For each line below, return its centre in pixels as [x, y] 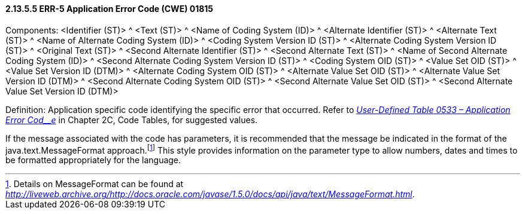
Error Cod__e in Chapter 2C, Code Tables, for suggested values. [132, 120]
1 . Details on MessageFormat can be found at [95, 184]
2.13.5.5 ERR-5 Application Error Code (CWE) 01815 [110, 9]
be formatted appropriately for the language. [93, 160]
